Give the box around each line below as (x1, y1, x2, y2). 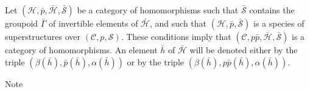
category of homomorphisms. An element (5, 44, 158, 56)
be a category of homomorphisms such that (77, 4, 239, 16)
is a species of (253, 17, 305, 29)
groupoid (5, 17, 38, 29)
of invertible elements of (49, 17, 138, 29)
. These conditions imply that (121, 30, 231, 42)
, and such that (150, 17, 207, 29)
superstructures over (5, 30, 81, 42)
